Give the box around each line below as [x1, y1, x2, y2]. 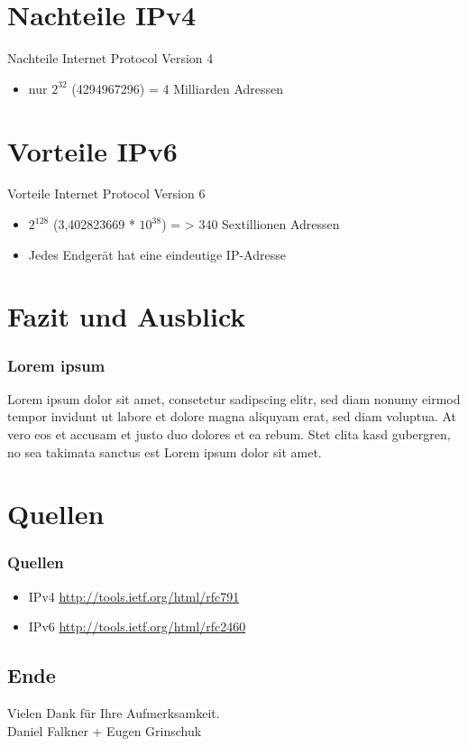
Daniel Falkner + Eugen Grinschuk [7, 721, 202, 740]
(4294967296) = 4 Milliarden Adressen [71, 78, 284, 97]
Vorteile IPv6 [7, 132, 178, 169]
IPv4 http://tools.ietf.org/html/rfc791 [28, 586, 240, 605]
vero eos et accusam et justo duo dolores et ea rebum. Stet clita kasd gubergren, [7, 425, 451, 443]
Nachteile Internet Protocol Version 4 [7, 49, 214, 68]
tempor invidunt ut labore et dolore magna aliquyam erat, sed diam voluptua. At [7, 407, 457, 426]
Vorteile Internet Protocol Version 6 [7, 184, 206, 203]
